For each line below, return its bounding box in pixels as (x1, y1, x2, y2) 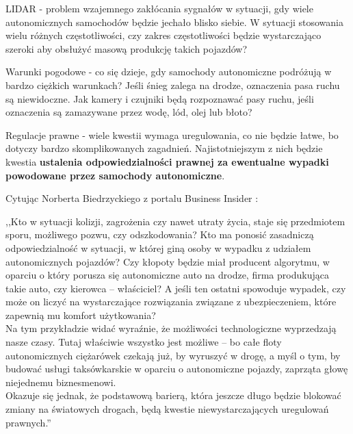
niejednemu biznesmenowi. (5, 374, 116, 389)
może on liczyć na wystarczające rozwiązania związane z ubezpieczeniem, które (5, 294, 337, 309)
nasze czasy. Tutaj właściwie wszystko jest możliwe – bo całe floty (5, 335, 282, 349)
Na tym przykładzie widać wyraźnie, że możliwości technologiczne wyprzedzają (5, 321, 337, 335)
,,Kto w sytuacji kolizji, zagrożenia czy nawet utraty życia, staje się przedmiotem (5, 214, 345, 228)
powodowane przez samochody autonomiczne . (5, 168, 225, 182)
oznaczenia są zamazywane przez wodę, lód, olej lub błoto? (5, 105, 252, 119)
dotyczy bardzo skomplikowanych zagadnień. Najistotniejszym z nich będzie (5, 141, 323, 155)
